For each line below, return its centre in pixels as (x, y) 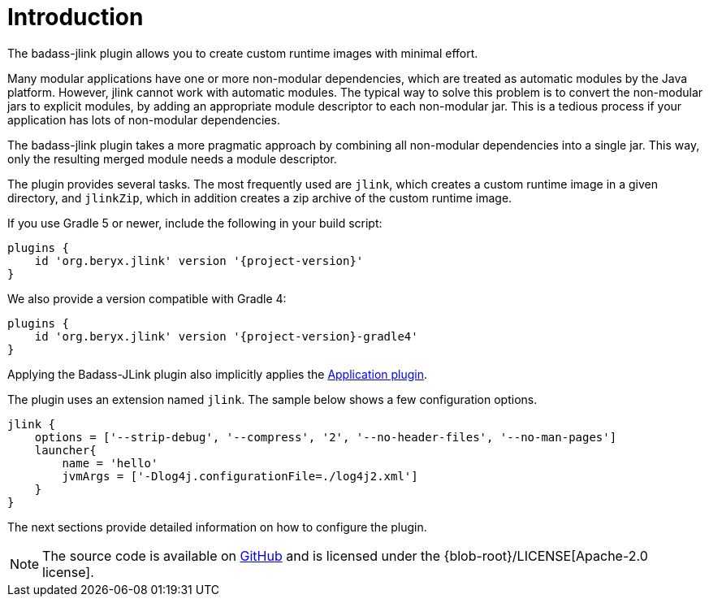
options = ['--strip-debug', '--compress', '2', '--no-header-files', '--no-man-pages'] (326, 437)
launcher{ (65, 450)
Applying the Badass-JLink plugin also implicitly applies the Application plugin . (218, 374)
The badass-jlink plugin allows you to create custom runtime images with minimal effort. (243, 53)
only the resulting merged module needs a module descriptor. (172, 158)
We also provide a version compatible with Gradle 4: (147, 298)
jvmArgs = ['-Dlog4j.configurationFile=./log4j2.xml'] (240, 476)
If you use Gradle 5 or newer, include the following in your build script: (195, 223)
